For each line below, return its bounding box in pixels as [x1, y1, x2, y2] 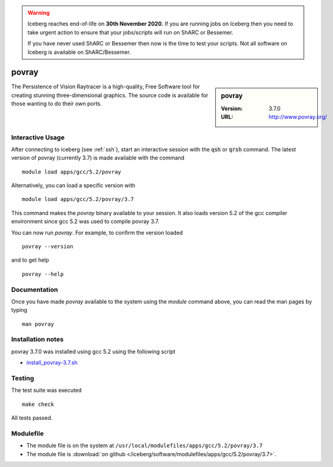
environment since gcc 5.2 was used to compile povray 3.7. [11, 218, 160, 225]
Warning [27, 9, 50, 16]
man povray [22, 320, 55, 327]
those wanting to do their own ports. [11, 100, 103, 107]
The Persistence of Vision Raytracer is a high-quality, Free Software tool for [11, 83, 200, 90]
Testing [11, 374, 35, 383]
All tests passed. [11, 414, 53, 422]
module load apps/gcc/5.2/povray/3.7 [22, 196, 135, 203]
